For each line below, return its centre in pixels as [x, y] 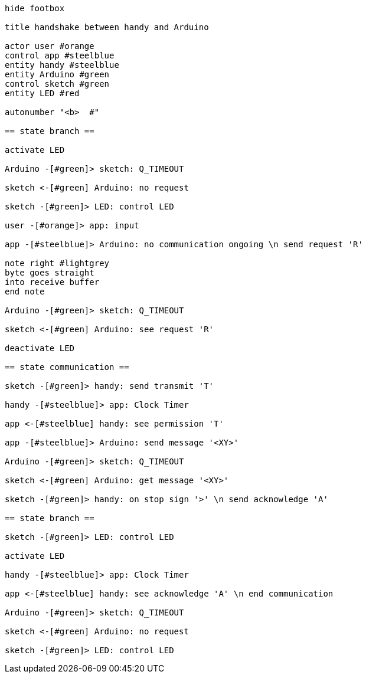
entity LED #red [42, 93]
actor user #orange [50, 46]
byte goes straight [50, 273]
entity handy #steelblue [62, 65]
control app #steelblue [60, 55]
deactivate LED [40, 348]
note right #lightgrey [57, 263]
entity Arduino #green [57, 74]
